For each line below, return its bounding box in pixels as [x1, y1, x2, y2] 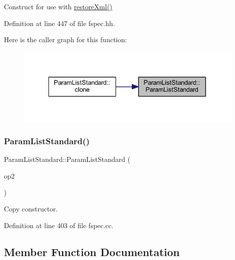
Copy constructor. [4, 204, 58, 214]
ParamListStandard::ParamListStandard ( [4, 154, 130, 164]
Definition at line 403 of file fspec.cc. [4, 220, 114, 230]
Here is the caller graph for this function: [4, 34, 127, 45]
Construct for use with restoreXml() [4, 1, 113, 11]
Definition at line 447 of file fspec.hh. [4, 18, 115, 28]
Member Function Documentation [4, 244, 180, 259]
